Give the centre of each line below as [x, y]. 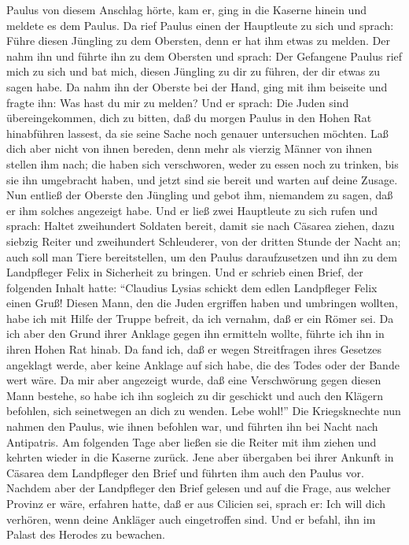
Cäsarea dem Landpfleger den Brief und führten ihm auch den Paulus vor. [185, 472]
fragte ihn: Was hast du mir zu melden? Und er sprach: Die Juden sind [178, 102]
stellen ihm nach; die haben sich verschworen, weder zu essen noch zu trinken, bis [203, 163]
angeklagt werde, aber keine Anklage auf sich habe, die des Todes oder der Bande [203, 364]
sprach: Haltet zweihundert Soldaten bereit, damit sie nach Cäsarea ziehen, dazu [201, 226]
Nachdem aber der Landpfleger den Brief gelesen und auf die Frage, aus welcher [199, 488]
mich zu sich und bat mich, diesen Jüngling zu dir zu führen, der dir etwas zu [193, 71]
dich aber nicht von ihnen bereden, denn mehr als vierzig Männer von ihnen [190, 148]
